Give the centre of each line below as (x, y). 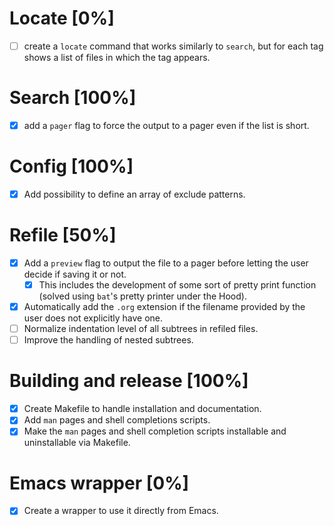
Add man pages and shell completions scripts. (117, 420)
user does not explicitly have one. (93, 318)
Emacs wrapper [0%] (99, 483)
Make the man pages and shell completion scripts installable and (155, 431)
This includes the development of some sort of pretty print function (177, 285)
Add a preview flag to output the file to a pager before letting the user (166, 263)
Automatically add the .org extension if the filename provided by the (164, 307)
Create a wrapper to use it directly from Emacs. (121, 511)
